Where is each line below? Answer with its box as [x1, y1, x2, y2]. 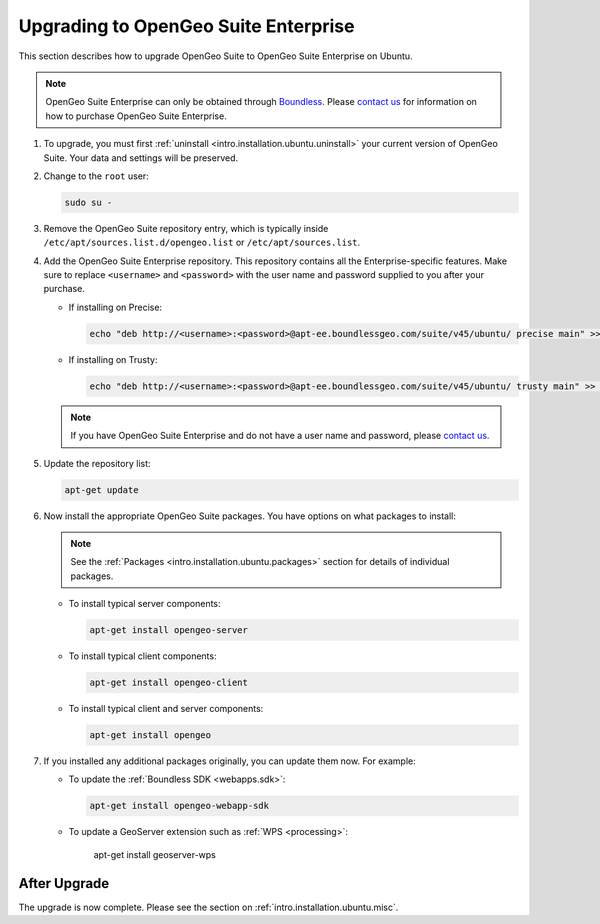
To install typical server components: [68, 598, 221, 610]
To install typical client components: [68, 650, 217, 662]
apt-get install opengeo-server [89, 625, 249, 636]
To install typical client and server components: [68, 703, 264, 714]
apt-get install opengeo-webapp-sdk [89, 800, 270, 812]
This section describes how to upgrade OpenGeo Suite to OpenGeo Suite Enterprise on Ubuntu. [18, 50, 414, 62]
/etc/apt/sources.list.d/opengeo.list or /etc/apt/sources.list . [43, 236, 361, 249]
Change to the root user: [43, 170, 149, 182]
